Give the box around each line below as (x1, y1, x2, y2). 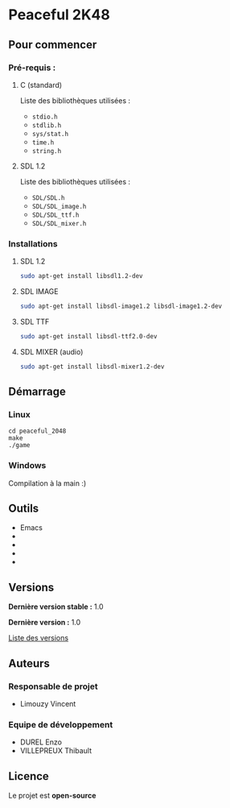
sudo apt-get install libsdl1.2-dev (19, 272, 143, 280)
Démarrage (8, 385, 66, 399)
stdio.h (31, 113, 58, 121)
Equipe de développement (8, 719, 113, 730)
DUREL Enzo (19, 737, 63, 747)
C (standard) (19, 80, 63, 89)
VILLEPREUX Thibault (19, 746, 92, 756)
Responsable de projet (8, 681, 98, 692)
